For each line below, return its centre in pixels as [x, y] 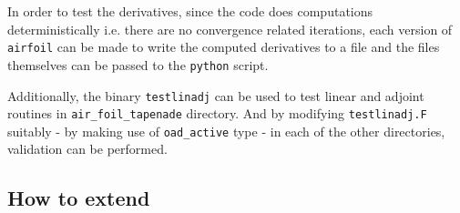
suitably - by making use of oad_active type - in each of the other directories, [226, 131]
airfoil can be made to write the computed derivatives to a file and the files [224, 47]
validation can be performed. [87, 149]
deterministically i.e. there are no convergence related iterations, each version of [230, 29]
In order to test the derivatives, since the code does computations [190, 11]
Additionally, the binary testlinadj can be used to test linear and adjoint [216, 95]
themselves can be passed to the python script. [138, 64]
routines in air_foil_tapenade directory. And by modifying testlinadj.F [217, 113]
